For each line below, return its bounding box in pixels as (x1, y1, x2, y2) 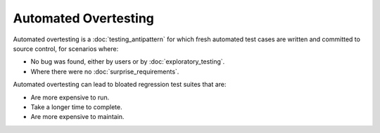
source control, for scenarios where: (13, 44, 119, 52)
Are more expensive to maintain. (30, 113, 125, 121)
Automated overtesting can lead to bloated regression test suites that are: (13, 80, 227, 89)
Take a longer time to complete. (30, 102, 122, 111)
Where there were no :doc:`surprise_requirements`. (30, 67, 179, 76)
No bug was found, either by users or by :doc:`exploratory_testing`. (30, 57, 225, 66)
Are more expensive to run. (30, 93, 110, 101)
